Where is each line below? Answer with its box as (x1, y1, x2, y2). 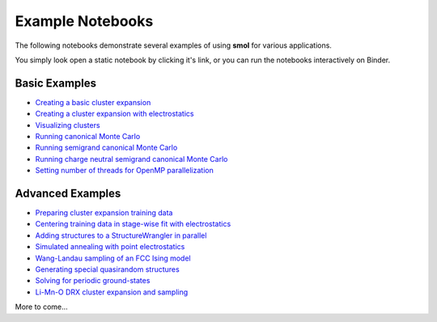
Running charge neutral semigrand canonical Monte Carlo (35, 154, 228, 163)
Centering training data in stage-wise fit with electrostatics (35, 219, 231, 229)
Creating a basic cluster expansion (35, 97, 151, 107)
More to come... (15, 302, 68, 311)
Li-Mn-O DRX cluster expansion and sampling (35, 287, 189, 297)
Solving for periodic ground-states (35, 276, 151, 286)
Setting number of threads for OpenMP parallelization (35, 166, 214, 176)
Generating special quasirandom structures (35, 265, 180, 274)
